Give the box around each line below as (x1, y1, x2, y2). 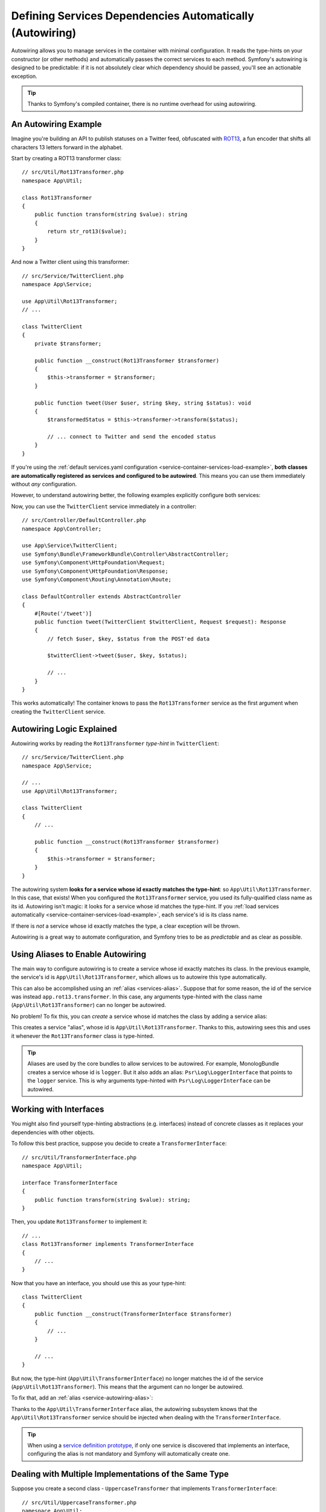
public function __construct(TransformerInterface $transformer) (34, 1310, 232, 1317)
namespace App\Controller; (22, 525, 102, 532)
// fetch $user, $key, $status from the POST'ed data (47, 635, 210, 642)
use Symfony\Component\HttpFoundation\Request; (22, 559, 165, 566)
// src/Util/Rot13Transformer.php (22, 169, 124, 175)
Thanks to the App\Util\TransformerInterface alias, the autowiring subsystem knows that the (11, 1405, 258, 1412)
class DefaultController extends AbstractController (22, 593, 181, 600)
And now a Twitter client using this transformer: (11, 258, 130, 266)
